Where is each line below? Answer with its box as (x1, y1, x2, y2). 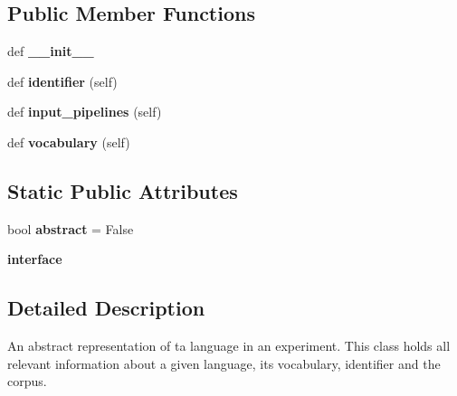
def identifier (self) (7, 71, 118, 90)
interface (7, 250, 62, 269)
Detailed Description (7, 294, 205, 322)
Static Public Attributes (7, 176, 238, 204)
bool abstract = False (7, 219, 134, 238)
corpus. (7, 372, 47, 391)
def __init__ (7, 42, 94, 61)
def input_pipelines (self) (7, 102, 162, 121)
